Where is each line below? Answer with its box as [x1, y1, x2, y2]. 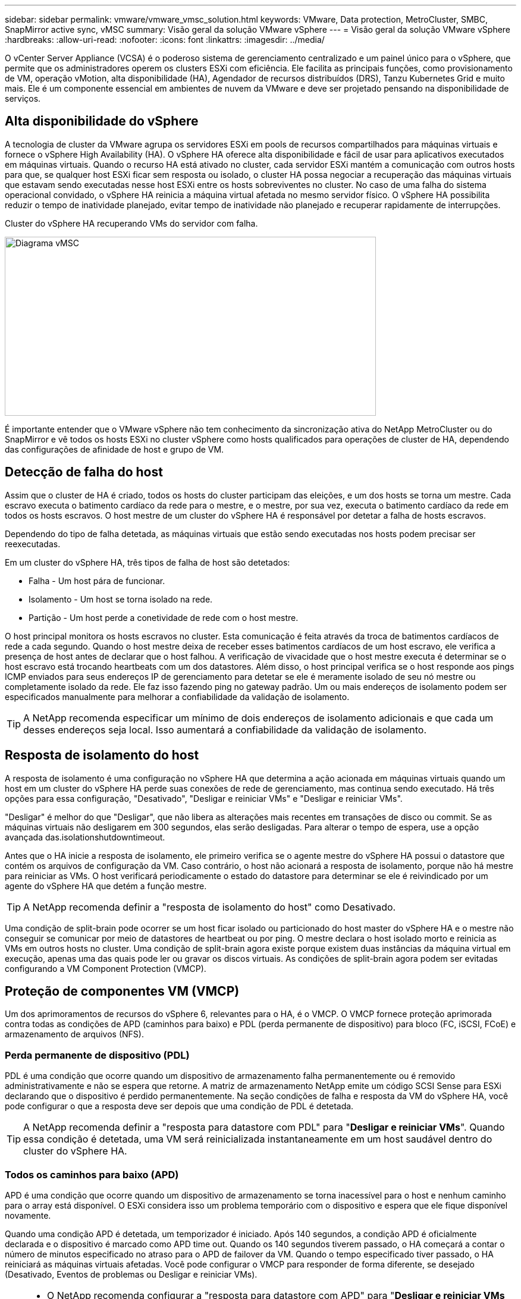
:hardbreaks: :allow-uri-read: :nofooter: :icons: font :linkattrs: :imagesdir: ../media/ [5, 34, 325, 45]
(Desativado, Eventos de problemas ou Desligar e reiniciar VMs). [5, 1269, 258, 1279]
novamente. [5, 1210, 51, 1220]
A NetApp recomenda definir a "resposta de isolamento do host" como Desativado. [23, 900, 396, 913]
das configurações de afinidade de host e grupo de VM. [5, 444, 224, 454]
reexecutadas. [5, 538, 61, 549]
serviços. [5, 93, 41, 103]
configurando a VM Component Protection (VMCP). [5, 963, 206, 974]
